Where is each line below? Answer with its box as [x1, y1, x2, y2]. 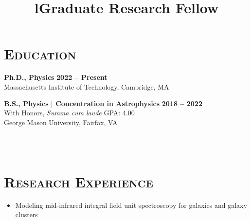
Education [4, 44, 76, 64]
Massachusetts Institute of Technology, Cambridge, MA [4, 81, 169, 92]
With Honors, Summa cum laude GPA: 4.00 [4, 108, 135, 118]
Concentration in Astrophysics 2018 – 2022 [55, 98, 202, 108]
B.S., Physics [4, 98, 49, 108]
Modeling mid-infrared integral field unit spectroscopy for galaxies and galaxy [15, 200, 247, 210]
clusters [15, 209, 38, 220]
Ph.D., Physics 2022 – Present [4, 72, 108, 82]
